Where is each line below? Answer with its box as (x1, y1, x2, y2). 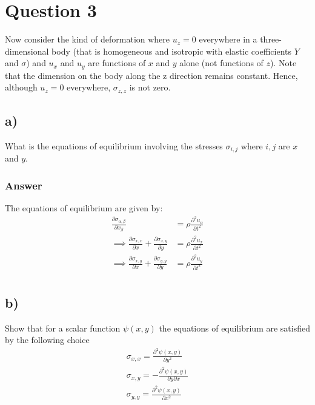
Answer (5, 177, 42, 192)
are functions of (88, 56, 146, 69)
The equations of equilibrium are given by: (5, 202, 163, 214)
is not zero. (129, 81, 171, 94)
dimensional (5, 44, 49, 57)
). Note (270, 56, 297, 69)
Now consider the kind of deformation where (5, 33, 170, 46)
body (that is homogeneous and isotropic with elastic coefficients (51, 44, 291, 57)
